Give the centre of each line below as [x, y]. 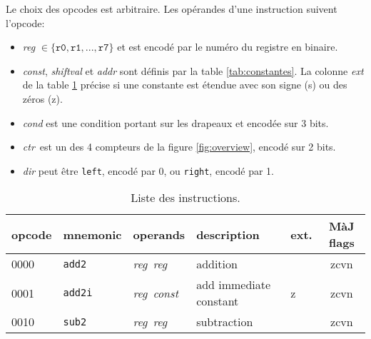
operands [159, 234]
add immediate [234, 285]
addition [217, 264]
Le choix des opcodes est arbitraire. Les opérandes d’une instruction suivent [172, 9]
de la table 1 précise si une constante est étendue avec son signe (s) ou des [185, 85]
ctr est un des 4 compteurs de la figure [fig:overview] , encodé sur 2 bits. [179, 147]
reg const [156, 293]
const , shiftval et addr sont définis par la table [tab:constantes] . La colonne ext [193, 70]
